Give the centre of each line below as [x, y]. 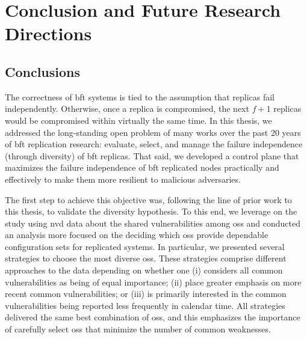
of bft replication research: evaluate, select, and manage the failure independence [154, 144]
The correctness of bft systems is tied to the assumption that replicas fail [140, 96]
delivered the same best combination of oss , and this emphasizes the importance [153, 317]
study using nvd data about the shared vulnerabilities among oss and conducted [153, 223]
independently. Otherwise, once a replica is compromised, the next [127, 108]
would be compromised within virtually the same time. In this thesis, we [138, 120]
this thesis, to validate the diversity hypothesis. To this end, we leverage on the [151, 211]
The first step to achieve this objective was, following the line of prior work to [148, 199]
